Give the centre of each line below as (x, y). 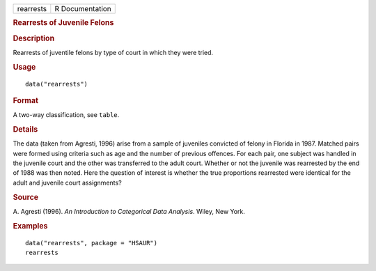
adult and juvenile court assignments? (67, 183)
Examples (30, 226)
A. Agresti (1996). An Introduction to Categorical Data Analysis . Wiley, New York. (129, 211)
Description (34, 38)
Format (25, 100)
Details (25, 130)
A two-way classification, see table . (66, 115)
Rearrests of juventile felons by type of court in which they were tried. (113, 52)
